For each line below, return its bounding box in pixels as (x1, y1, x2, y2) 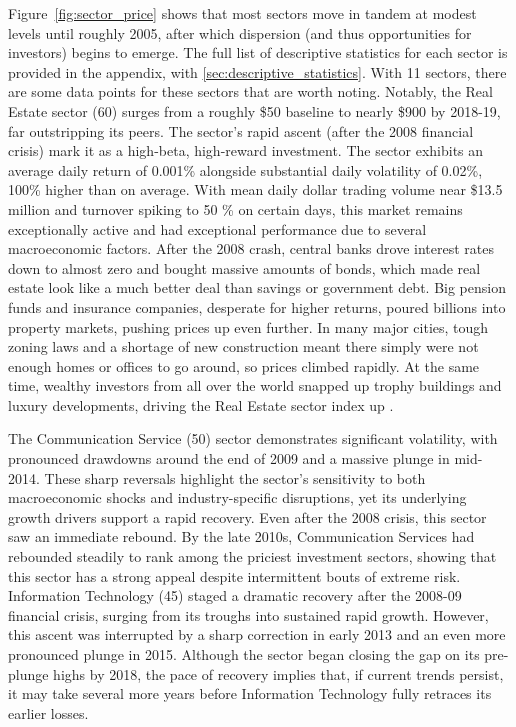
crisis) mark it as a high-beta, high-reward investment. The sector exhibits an (8, 140, 484, 161)
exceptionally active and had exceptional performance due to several (8, 218, 427, 239)
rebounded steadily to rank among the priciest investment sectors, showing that (8, 546, 497, 567)
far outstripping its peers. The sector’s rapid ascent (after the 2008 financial (8, 120, 474, 141)
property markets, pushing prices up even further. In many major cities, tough (8, 316, 489, 337)
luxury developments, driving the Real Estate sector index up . (8, 394, 394, 415)
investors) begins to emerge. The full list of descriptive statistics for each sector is (8, 42, 508, 63)
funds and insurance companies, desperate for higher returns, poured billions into (8, 296, 506, 317)
